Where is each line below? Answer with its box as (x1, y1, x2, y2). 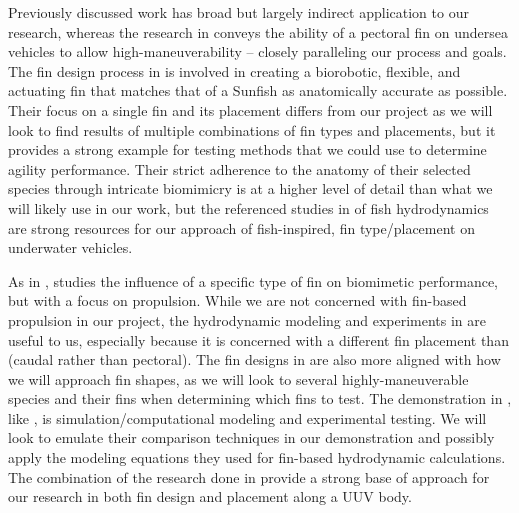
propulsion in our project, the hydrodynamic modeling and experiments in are (8, 309, 487, 330)
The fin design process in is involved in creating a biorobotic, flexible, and (8, 60, 461, 81)
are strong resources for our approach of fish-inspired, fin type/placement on (8, 217, 475, 238)
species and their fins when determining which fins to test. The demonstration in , (8, 388, 512, 409)
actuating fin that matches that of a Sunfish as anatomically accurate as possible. (8, 80, 508, 101)
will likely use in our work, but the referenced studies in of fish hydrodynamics (8, 197, 489, 218)
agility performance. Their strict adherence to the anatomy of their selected (8, 158, 471, 179)
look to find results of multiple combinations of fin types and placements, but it (8, 119, 496, 140)
